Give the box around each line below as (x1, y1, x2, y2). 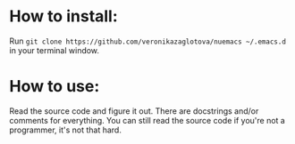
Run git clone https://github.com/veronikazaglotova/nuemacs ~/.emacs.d (9, 36, 286, 46)
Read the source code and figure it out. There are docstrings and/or (9, 105, 259, 116)
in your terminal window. (9, 44, 100, 55)
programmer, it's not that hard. (9, 124, 122, 135)
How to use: (9, 76, 100, 97)
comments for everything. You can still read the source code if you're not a (9, 115, 286, 125)
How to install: (9, 6, 118, 27)
